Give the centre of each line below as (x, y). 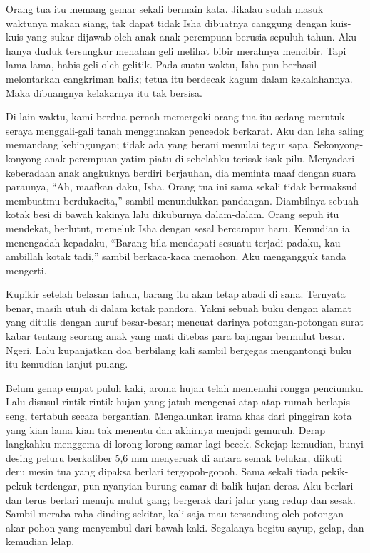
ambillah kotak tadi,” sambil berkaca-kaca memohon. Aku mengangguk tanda (176, 256)
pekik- (335, 471)
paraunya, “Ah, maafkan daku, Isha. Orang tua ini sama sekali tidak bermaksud (182, 186)
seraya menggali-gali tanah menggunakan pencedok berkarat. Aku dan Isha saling (185, 130)
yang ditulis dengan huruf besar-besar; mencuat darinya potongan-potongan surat (185, 322)
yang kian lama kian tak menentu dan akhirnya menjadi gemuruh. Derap (165, 429)
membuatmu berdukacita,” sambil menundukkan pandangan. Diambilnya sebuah (183, 200)
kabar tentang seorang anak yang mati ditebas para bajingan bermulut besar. (175, 336)
